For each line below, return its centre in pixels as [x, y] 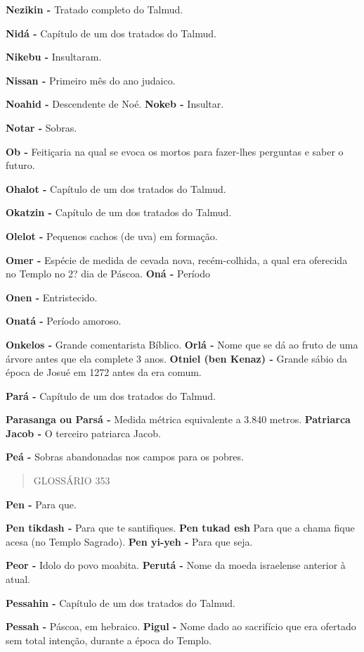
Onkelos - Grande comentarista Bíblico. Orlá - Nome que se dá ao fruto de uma [182, 344]
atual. [18, 579]
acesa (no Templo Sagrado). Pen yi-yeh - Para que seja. [129, 541]
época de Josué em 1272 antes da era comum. [104, 372]
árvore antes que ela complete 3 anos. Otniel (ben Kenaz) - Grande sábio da [176, 358]
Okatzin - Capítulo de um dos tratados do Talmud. [119, 212]
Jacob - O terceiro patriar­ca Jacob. [83, 433]
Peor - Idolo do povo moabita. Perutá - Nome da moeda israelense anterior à [176, 565]
